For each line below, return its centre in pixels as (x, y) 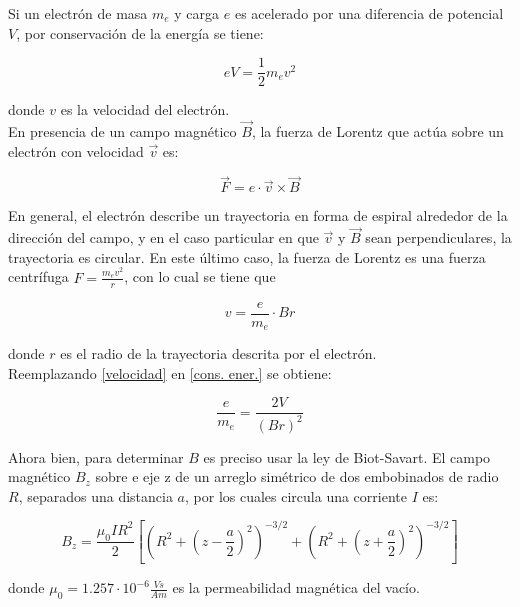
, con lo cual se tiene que (200, 276)
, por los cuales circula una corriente (296, 495)
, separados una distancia (95, 495)
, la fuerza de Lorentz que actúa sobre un (377, 131)
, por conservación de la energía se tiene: (140, 32)
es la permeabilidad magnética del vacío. (296, 587)
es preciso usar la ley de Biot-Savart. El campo (347, 456)
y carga (197, 13)
